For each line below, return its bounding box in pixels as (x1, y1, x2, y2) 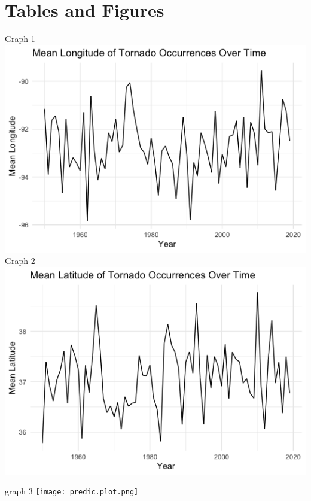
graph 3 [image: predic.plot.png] (5, 485, 139, 497)
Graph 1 (5, 32, 35, 45)
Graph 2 (5, 254, 35, 267)
